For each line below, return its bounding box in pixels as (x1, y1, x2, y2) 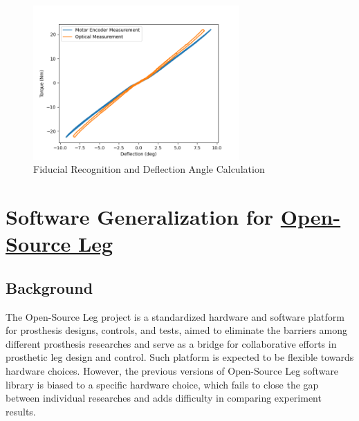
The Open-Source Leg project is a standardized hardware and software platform (6, 309, 344, 324)
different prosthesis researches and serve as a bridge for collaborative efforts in (6, 336, 337, 350)
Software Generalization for (6, 202, 274, 230)
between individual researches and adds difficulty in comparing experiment (6, 391, 322, 405)
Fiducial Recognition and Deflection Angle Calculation (33, 162, 265, 176)
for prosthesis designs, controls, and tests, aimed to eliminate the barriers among (6, 323, 348, 337)
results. (6, 404, 36, 418)
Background (6, 277, 93, 298)
